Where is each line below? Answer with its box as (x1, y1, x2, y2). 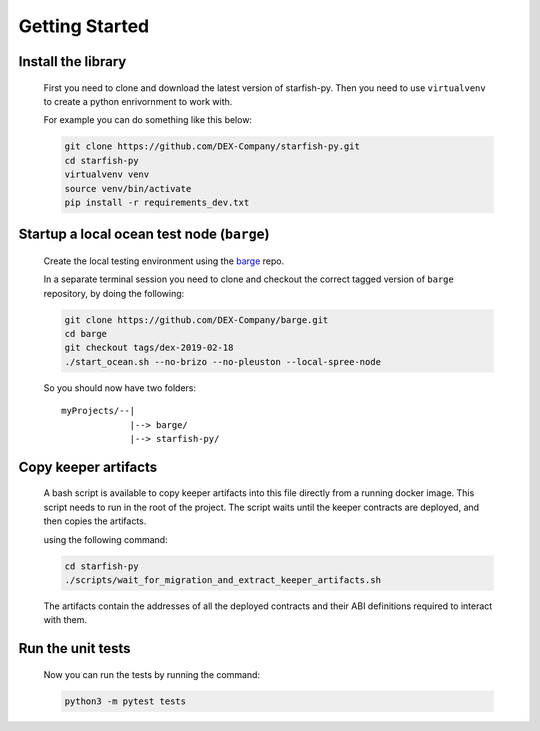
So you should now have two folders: (43, 381, 197, 394)
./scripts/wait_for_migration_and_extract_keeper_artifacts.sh (64, 574, 382, 585)
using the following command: (43, 533, 169, 545)
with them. (43, 614, 87, 626)
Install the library (18, 53, 127, 70)
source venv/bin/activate (64, 183, 192, 194)
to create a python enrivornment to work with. (43, 95, 233, 107)
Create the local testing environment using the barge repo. (43, 255, 285, 267)
